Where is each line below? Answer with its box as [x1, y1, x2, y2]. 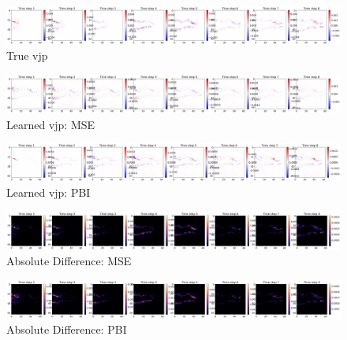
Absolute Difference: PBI [6, 321, 127, 338]
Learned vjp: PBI [6, 184, 91, 201]
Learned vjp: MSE [6, 116, 95, 132]
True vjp [6, 47, 48, 64]
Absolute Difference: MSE [6, 253, 132, 269]
